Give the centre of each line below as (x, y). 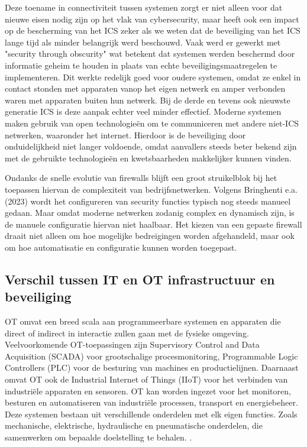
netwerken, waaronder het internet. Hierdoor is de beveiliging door (125, 135)
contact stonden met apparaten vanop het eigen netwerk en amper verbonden (145, 88)
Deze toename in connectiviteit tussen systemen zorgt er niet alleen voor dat (144, 7)
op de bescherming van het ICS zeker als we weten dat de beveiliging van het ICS (153, 30)
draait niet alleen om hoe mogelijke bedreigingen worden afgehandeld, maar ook (150, 236)
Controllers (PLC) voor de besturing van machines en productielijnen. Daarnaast (152, 367)
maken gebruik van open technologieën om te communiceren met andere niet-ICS (152, 123)
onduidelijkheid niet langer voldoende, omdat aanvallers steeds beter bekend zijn (151, 146)
